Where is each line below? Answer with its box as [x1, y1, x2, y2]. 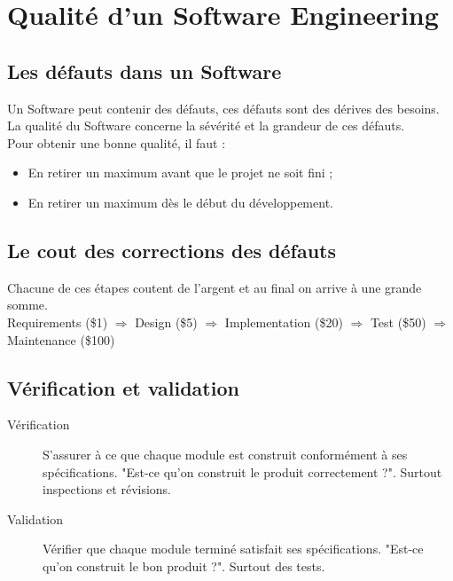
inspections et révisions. [43, 480, 172, 499]
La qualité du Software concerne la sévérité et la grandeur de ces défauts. [7, 116, 405, 135]
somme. [7, 295, 48, 314]
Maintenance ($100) [7, 330, 115, 349]
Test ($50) [370, 312, 426, 331]
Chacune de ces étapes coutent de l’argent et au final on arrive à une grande [7, 278, 422, 296]
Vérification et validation [7, 373, 239, 401]
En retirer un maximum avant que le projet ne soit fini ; [27, 163, 333, 182]
